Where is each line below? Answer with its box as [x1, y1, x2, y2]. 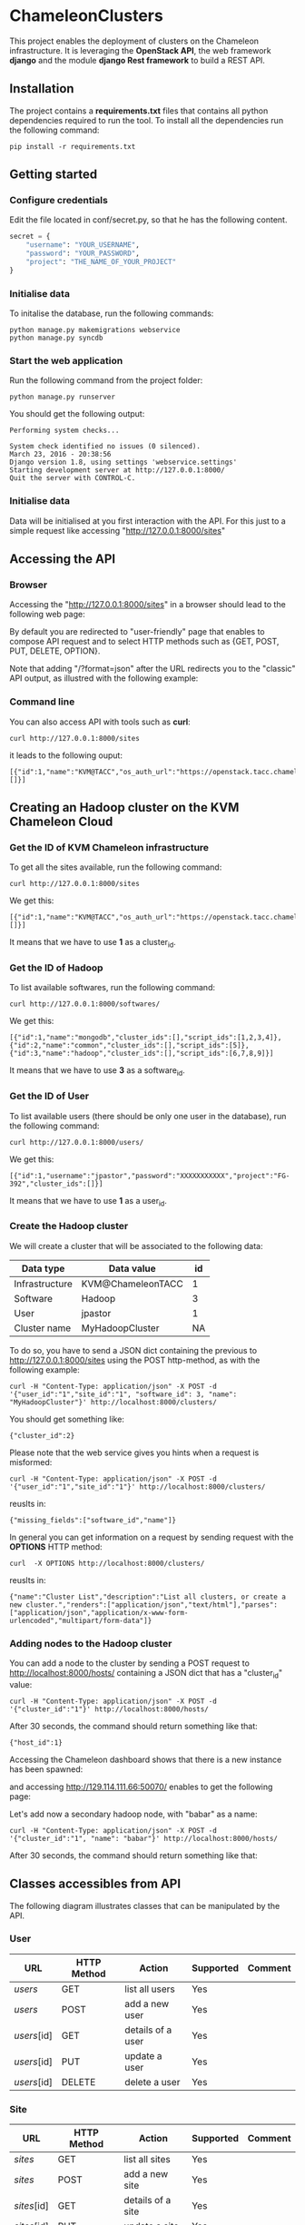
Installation [9, 81, 74, 96]
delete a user [124, 2075, 181, 2088]
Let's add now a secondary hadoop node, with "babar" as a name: [9, 1808, 258, 1819]
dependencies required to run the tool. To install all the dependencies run [9, 114, 284, 125]
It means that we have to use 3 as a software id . [9, 1065, 185, 1078]
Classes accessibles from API [9, 1876, 182, 1892]
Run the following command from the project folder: [9, 375, 203, 386]
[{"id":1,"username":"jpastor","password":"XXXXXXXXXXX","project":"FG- [9, 1171, 290, 1180]
